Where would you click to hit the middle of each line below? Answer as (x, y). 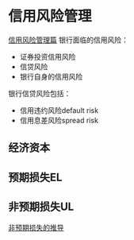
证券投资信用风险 (48, 56)
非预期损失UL (41, 207)
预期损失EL (35, 177)
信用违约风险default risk (59, 110)
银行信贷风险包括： (40, 93)
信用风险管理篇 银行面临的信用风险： (68, 40)
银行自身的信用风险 (51, 76)
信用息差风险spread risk (59, 120)
